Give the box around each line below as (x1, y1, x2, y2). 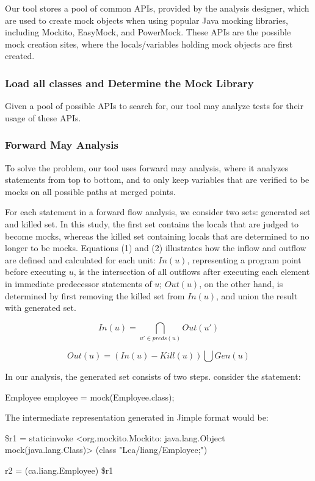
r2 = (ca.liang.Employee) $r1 (5, 464, 114, 477)
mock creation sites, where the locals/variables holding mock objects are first (5, 37, 293, 50)
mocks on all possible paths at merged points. (5, 185, 176, 198)
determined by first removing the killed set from (5, 289, 185, 302)
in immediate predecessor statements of (5, 277, 152, 290)
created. (5, 49, 35, 62)
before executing (5, 265, 66, 278)
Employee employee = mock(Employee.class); (5, 390, 175, 403)
